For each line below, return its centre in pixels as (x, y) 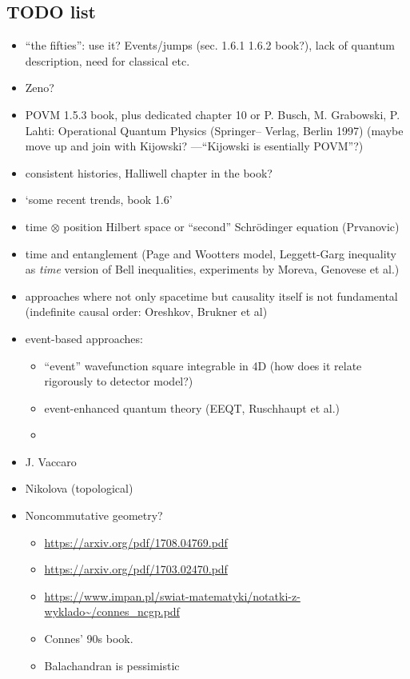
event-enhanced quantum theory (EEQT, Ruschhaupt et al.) (192, 407)
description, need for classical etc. (107, 60)
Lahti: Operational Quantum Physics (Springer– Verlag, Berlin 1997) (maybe (214, 130)
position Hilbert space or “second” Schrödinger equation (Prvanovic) (231, 226)
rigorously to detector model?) (119, 381)
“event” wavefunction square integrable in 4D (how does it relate (203, 365)
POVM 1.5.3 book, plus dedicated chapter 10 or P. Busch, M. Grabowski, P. (213, 114)
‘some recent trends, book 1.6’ (99, 200)
